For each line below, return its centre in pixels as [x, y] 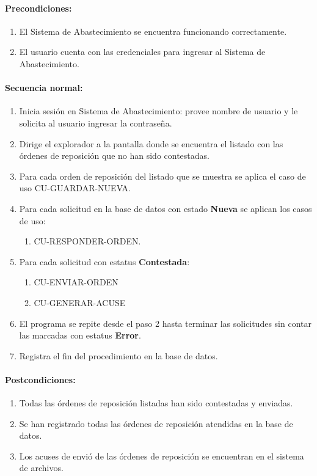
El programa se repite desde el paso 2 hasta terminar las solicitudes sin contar [165, 323]
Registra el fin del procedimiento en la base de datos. [118, 355]
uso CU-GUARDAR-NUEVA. [75, 188]
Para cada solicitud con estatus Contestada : [104, 261]
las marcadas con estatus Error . [80, 335]
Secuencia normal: [44, 88]
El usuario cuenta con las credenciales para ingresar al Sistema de [142, 52]
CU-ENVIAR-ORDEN [76, 282]
